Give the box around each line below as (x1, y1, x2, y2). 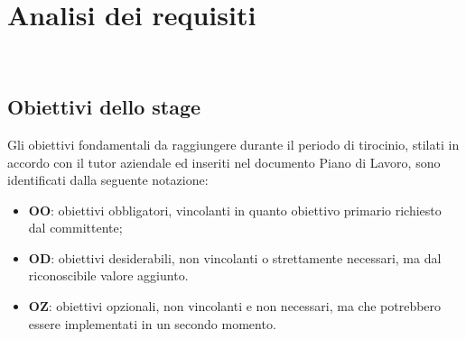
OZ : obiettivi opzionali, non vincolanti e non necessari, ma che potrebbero (28, 297, 442, 316)
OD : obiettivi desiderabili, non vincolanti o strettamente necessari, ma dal (28, 248, 442, 267)
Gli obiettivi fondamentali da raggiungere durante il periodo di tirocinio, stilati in (7, 134, 460, 153)
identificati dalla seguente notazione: (7, 170, 209, 189)
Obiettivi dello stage (7, 93, 201, 121)
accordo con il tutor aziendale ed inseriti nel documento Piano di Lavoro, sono (7, 152, 441, 171)
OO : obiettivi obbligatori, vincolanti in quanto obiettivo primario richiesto (28, 200, 442, 219)
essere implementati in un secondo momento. (28, 314, 276, 333)
